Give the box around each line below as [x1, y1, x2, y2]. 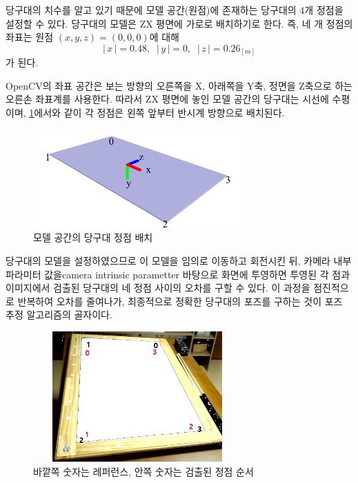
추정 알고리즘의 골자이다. [6, 307, 112, 322]
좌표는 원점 [6, 30, 54, 44]
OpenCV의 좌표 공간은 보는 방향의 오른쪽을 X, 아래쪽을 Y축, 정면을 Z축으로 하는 [6, 78, 352, 92]
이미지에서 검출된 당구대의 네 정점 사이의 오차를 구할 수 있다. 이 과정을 [6, 280, 310, 295]
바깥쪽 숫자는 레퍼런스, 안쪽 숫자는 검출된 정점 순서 [33, 464, 254, 478]
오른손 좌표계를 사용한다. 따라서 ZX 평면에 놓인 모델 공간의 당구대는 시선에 [6, 92, 329, 106]
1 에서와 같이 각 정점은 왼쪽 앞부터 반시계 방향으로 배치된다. [29, 105, 285, 120]
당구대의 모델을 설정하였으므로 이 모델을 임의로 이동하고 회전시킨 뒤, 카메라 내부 [6, 253, 352, 267]
